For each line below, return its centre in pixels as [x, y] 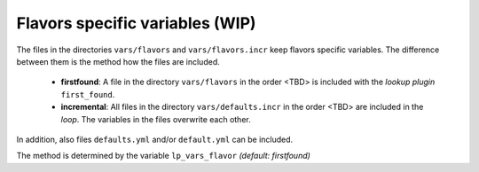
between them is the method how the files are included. [118, 61]
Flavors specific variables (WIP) [136, 23]
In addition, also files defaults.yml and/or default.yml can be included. [155, 139]
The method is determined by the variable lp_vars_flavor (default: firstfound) [163, 156]
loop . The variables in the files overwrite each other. [156, 119]
